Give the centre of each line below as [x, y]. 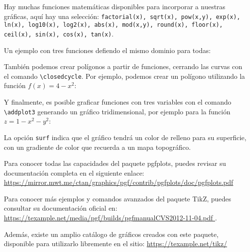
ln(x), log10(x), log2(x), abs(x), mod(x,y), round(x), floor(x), [114, 25]
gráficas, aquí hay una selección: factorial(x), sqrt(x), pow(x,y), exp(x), [122, 16]
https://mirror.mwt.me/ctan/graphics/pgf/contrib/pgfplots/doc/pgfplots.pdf [119, 182]
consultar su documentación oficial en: [61, 208]
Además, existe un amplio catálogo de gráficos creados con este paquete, [111, 234]
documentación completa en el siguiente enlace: [74, 172]
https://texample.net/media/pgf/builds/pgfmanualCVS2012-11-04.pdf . [110, 218]
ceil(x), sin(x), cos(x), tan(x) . [59, 33]
